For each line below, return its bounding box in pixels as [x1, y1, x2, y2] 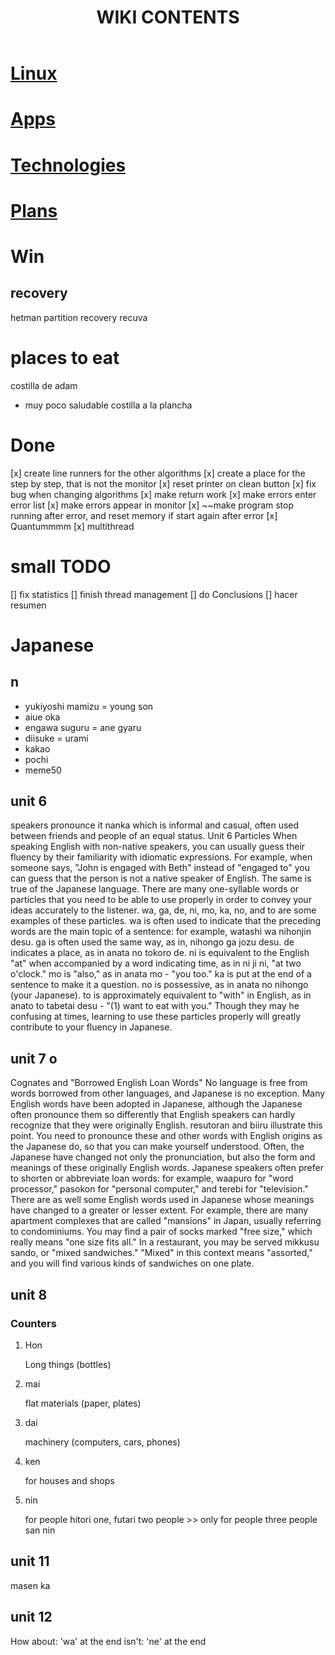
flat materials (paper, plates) [24, 1397, 142, 1409]
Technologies [10, 154, 127, 176]
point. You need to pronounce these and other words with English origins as [10, 1130, 323, 1142]
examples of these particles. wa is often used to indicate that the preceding [10, 915, 322, 927]
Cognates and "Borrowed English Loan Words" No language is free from [10, 1077, 308, 1089]
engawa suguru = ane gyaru [24, 721, 142, 733]
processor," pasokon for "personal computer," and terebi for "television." [10, 1183, 309, 1195]
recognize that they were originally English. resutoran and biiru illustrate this [10, 1119, 323, 1131]
